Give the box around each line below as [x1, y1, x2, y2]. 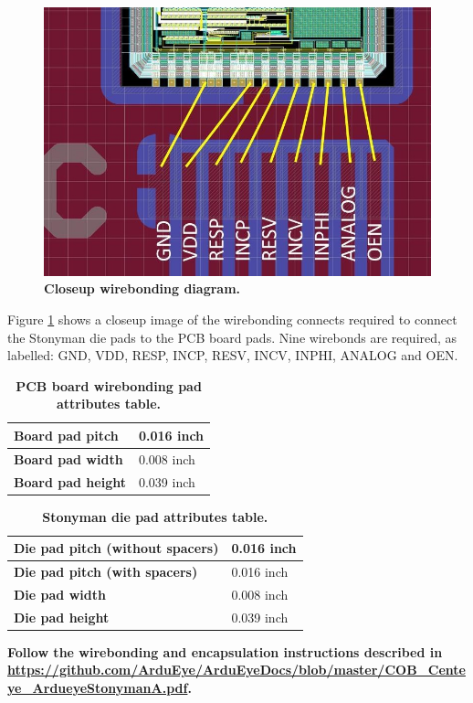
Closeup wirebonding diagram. [44, 279, 241, 298]
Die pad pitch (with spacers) [14, 562, 198, 581]
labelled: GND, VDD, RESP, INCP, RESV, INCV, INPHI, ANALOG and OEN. [7, 346, 458, 365]
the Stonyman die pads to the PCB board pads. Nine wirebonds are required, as [7, 327, 457, 346]
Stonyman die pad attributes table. [42, 506, 268, 526]
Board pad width [14, 449, 123, 468]
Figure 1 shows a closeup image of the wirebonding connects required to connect [7, 309, 457, 328]
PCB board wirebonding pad [16, 376, 202, 395]
